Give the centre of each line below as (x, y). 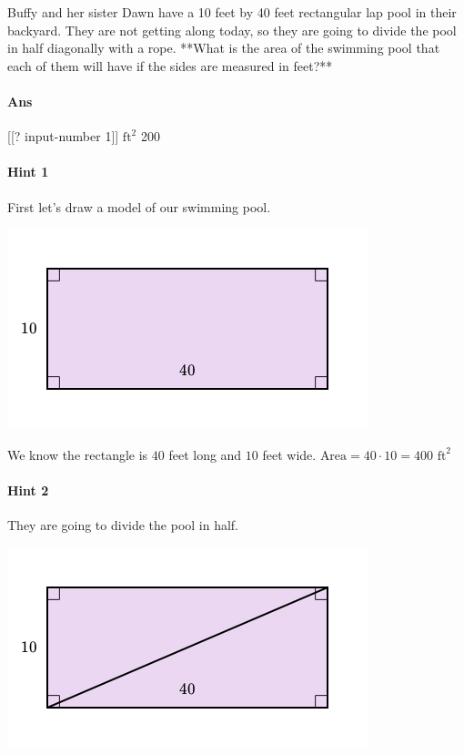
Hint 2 (28, 490)
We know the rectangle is (78, 454)
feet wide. (289, 454)
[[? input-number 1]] (63, 136)
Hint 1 (28, 172)
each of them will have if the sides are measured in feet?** (170, 65)
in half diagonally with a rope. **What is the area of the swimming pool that (224, 48)
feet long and (205, 454)
